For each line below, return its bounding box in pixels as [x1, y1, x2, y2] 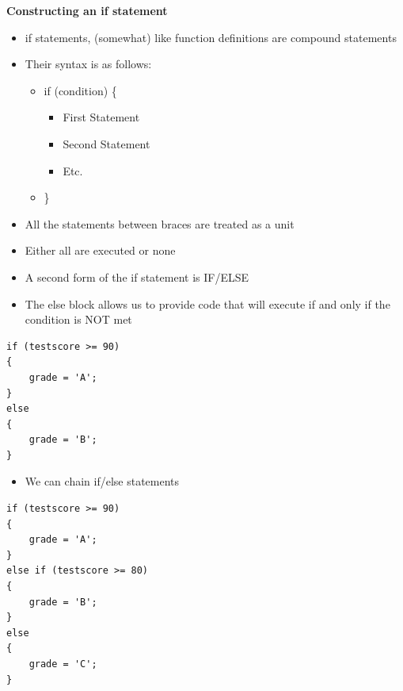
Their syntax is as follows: [25, 56, 152, 72]
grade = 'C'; [29, 658, 97, 670]
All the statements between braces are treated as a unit [25, 215, 295, 232]
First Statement [63, 109, 140, 125]
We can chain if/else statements [25, 473, 180, 489]
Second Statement [63, 135, 150, 152]
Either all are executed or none [25, 242, 176, 259]
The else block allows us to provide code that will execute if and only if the [25, 295, 390, 312]
